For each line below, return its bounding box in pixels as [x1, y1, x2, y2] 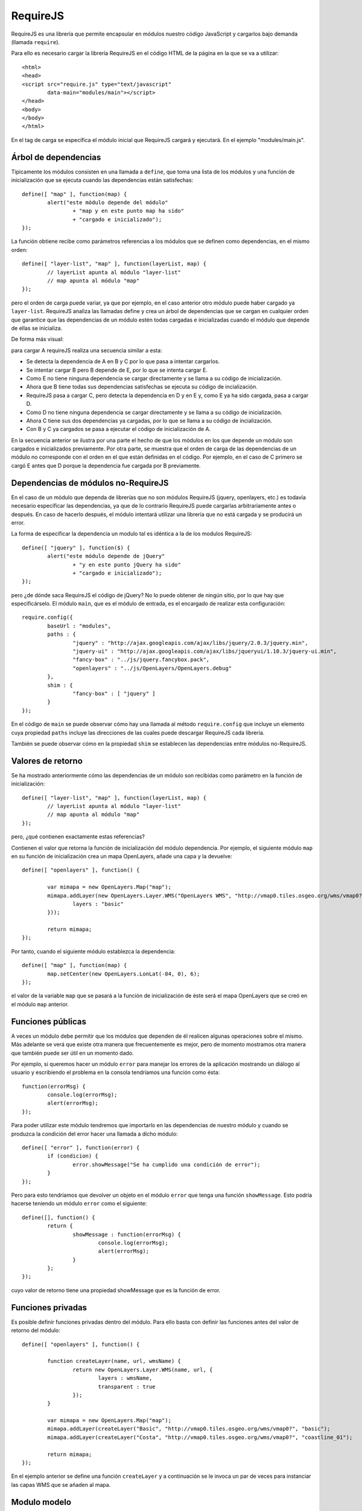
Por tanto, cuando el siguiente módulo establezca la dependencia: [11, 948, 176, 955]
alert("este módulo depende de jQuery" [47, 553, 165, 560]
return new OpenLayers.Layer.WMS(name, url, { [72, 1366, 213, 1373]
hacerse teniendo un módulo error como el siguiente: [11, 1200, 147, 1207]
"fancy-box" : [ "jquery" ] [72, 690, 156, 697]
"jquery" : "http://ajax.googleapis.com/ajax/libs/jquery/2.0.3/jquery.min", [72, 639, 308, 646]
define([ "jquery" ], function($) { [22, 544, 130, 551]
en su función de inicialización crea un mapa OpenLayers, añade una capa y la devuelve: [11, 852, 232, 859]
